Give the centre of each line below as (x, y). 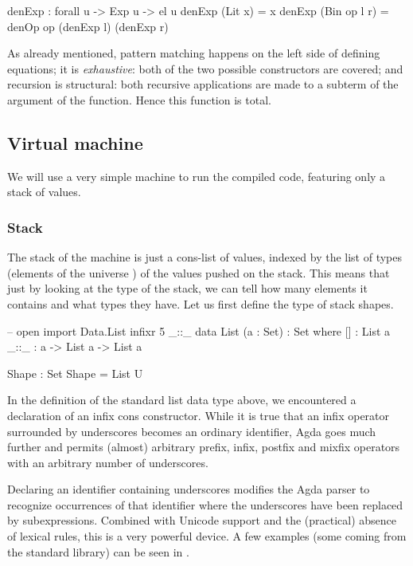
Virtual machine (75, 142)
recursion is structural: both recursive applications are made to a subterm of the (203, 84)
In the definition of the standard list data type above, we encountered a (182, 400)
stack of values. (44, 192)
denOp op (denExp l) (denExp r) (88, 26)
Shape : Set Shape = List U (75, 373)
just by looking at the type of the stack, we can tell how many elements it (187, 288)
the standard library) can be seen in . (98, 551)
